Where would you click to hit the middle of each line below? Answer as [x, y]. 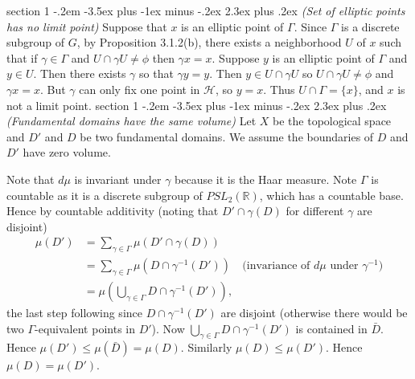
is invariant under [118, 179]
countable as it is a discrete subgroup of [105, 195]
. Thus [279, 89]
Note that [31, 179]
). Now [168, 328]
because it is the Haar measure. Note [266, 179]
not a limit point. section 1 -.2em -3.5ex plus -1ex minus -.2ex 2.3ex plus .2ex [197, 105]
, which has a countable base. [331, 195]
